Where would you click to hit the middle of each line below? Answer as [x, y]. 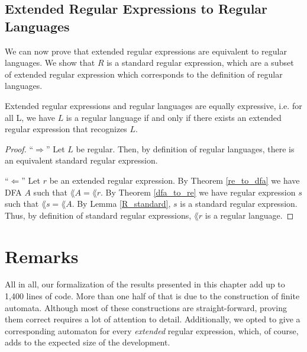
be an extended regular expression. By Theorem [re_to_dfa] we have [174, 180]
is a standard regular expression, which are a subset [200, 63]
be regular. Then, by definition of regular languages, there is [185, 148]
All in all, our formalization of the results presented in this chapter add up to [145, 284]
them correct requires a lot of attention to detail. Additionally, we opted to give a [153, 319]
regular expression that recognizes [66, 129]
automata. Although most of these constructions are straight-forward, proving [146, 307]
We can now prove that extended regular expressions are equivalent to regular [146, 51]
